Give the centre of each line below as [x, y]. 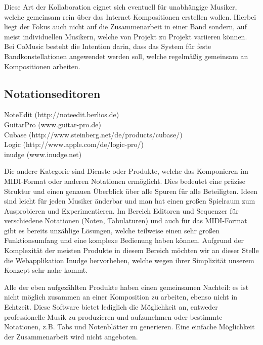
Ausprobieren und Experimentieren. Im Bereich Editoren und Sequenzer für [121, 210]
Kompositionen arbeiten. [42, 66]
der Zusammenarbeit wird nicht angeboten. [71, 336]
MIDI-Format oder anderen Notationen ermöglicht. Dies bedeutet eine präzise [125, 181]
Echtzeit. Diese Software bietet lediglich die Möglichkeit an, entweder [111, 307]
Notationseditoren [52, 93]
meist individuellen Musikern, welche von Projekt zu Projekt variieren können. [126, 36]
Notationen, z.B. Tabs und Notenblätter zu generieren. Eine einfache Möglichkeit [129, 327]
